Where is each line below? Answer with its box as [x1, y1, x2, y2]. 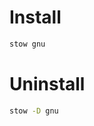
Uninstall [9, 73, 86, 95]
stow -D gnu [9, 106, 59, 116]
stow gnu [9, 39, 46, 49]
